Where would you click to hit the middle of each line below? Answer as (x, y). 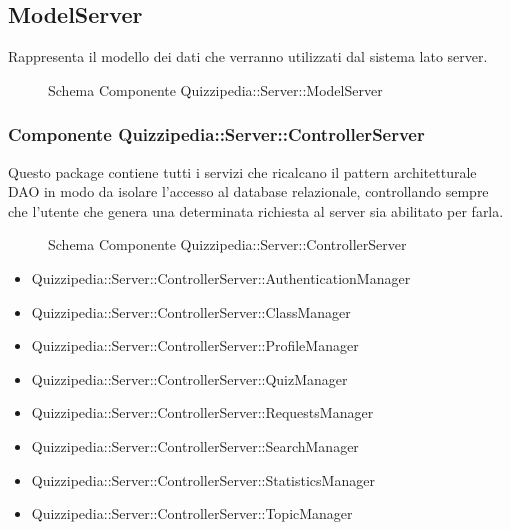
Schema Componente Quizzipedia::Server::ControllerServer (227, 244)
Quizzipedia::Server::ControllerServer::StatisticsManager (203, 479)
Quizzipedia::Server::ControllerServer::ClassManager (191, 311)
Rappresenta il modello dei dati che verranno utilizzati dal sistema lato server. (248, 56)
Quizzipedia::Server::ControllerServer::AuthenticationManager (221, 277)
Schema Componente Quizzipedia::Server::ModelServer (215, 89)
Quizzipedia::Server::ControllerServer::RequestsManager (202, 412)
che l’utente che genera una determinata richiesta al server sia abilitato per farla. (256, 210)
